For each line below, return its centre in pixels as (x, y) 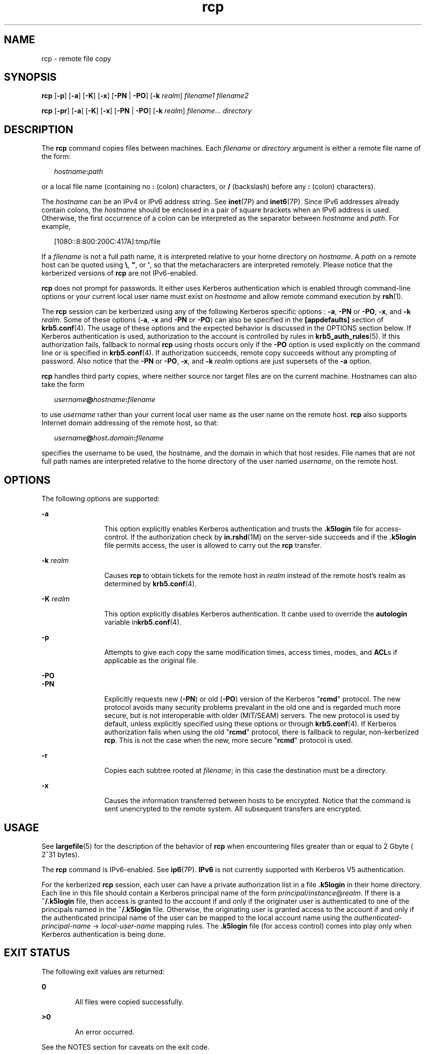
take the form (63, 385)
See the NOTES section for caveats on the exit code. (125, 1047)
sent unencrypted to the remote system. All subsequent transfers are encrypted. (233, 809)
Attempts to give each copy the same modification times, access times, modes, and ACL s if (251, 652)
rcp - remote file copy (76, 58)
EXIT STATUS (37, 953)
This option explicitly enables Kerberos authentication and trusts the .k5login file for (239, 529)
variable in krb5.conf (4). (143, 622)
